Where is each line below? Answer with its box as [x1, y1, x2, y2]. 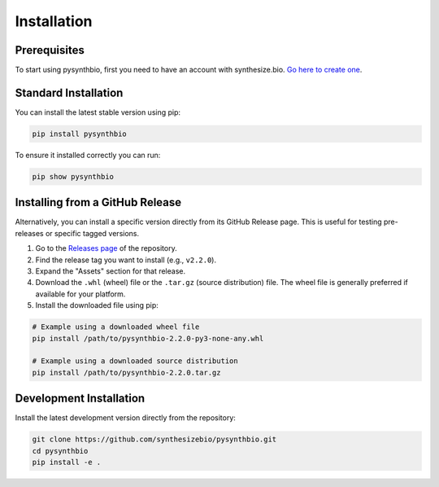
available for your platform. [35, 289, 126, 299]
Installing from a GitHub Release [15, 195, 182, 209]
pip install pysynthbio [32, 129, 128, 138]
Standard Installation [15, 86, 124, 99]
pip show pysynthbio [32, 172, 114, 181]
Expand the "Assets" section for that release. [35, 265, 186, 276]
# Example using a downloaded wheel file [32, 322, 200, 331]
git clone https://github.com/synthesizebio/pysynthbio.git [32, 435, 277, 444]
